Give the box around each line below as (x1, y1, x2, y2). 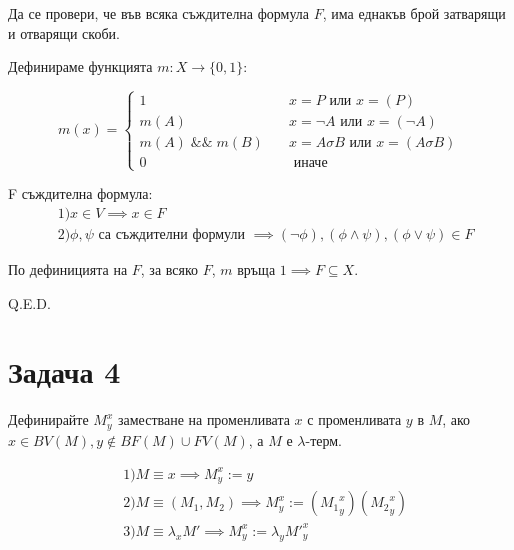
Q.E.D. (8, 292, 51, 313)
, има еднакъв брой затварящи (322, 3, 506, 23)
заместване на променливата (118, 409, 290, 430)
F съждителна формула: (8, 183, 153, 204)
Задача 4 (8, 351, 121, 392)
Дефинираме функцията (8, 56, 153, 77)
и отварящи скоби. (8, 22, 120, 43)
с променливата (307, 409, 402, 430)
